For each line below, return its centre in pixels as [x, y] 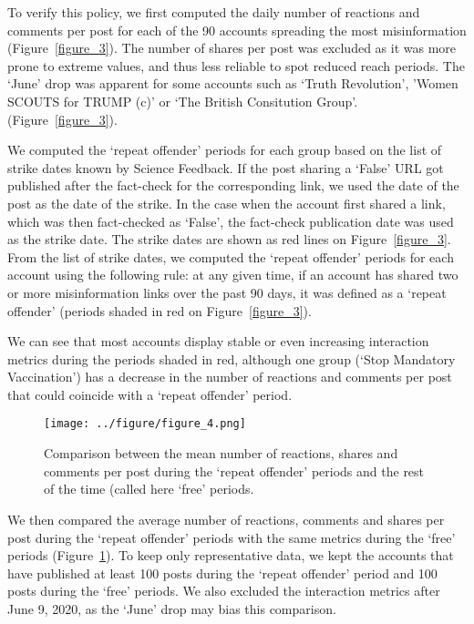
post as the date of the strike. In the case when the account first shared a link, [227, 203]
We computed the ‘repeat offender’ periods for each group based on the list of [225, 150]
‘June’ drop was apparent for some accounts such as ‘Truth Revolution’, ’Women [233, 83]
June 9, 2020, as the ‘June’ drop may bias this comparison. [172, 608]
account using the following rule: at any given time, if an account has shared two [233, 275]
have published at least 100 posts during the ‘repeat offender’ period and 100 [222, 573]
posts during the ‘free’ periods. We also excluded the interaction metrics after [224, 591]
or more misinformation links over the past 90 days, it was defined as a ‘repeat [227, 292]
